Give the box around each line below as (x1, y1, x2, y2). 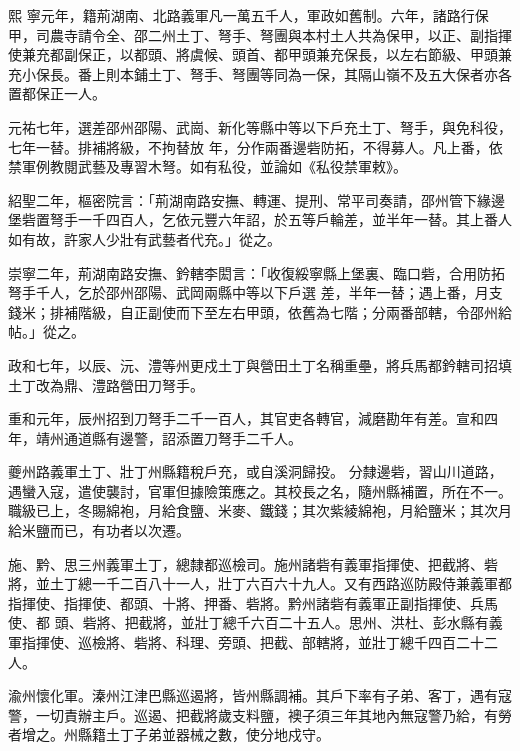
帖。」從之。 (8, 321, 85, 342)
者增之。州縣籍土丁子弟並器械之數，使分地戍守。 (8, 724, 330, 745)
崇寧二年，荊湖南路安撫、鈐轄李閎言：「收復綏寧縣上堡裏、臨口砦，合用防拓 (8, 262, 505, 283)
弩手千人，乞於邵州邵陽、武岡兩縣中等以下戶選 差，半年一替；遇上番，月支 (8, 282, 503, 303)
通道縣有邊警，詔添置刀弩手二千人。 (63, 427, 302, 448)
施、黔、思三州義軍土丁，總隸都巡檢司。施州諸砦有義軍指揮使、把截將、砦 (8, 553, 498, 574)
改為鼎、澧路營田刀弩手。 (35, 374, 204, 395)
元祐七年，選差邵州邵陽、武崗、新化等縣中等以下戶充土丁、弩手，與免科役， (8, 116, 512, 137)
